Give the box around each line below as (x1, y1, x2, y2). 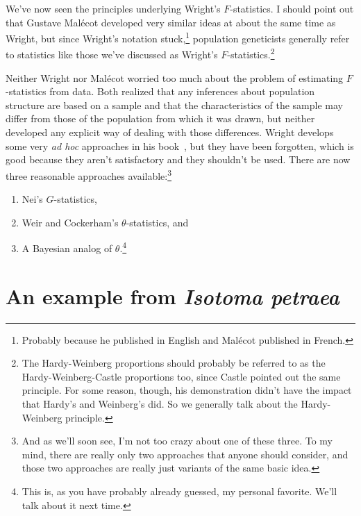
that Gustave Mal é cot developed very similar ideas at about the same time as (6, 15, 336, 29)
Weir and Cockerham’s (22, 215, 119, 229)
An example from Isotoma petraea (6, 281, 339, 310)
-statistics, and (126, 215, 189, 229)
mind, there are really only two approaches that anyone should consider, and (22, 447, 349, 461)
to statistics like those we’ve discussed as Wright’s (6, 47, 218, 62)
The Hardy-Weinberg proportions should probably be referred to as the (22, 356, 326, 370)
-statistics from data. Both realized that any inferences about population (6, 84, 315, 99)
